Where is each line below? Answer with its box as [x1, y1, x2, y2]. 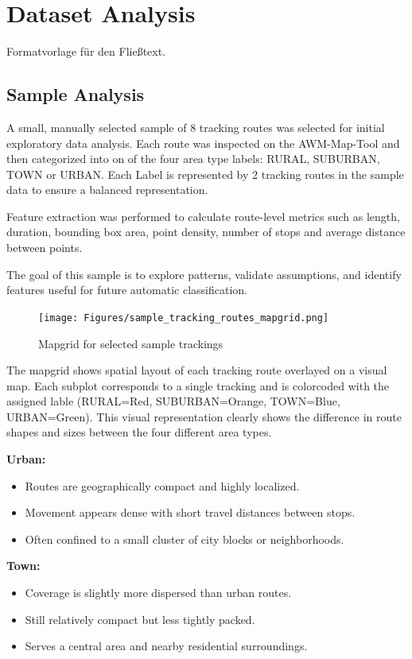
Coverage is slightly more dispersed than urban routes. [25, 584, 292, 601]
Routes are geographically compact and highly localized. [25, 477, 300, 494]
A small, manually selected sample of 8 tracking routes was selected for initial [6, 118, 385, 135]
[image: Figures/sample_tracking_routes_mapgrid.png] [38, 312, 329, 324]
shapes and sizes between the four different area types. [6, 424, 272, 440]
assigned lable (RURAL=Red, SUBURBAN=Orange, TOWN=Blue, [6, 393, 340, 409]
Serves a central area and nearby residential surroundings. [25, 638, 308, 654]
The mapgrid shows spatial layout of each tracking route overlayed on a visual [6, 362, 387, 378]
